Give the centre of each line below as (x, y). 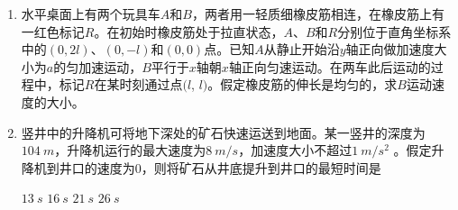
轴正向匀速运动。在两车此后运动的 (330, 66)
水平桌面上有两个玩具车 (91, 14)
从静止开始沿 (302, 49)
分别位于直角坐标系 (394, 31)
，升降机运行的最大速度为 (130, 150)
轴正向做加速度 (390, 49)
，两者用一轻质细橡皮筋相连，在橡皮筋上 (311, 14)
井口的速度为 (97, 167)
